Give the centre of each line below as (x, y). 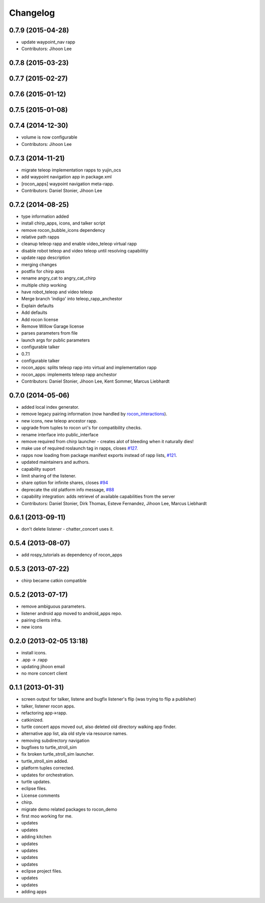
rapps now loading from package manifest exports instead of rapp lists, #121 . (99, 455)
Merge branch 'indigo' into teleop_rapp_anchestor (72, 299)
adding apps (34, 892)
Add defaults (34, 312)
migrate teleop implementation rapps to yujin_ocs (71, 170)
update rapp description (46, 257)
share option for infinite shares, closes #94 (65, 483)
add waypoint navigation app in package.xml (67, 177)
